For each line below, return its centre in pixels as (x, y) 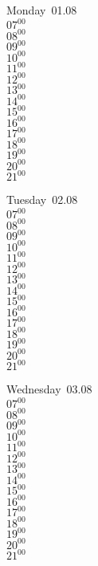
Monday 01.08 (42, 10)
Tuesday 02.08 (42, 200)
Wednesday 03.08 (49, 389)
